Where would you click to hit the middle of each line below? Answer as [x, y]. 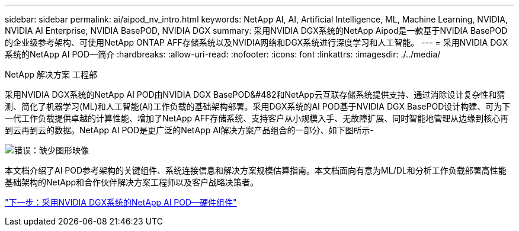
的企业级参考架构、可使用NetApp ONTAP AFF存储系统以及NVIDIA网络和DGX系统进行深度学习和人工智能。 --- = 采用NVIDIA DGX [257, 42]
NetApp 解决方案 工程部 [51, 74]
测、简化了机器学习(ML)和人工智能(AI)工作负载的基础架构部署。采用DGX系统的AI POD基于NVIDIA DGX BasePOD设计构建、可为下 [258, 106]
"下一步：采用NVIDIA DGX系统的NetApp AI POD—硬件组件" [121, 202]
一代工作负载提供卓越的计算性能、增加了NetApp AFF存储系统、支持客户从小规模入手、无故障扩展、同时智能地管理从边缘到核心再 [257, 118]
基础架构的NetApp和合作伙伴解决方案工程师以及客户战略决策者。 [132, 182]
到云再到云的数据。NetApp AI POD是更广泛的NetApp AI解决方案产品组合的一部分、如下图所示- [190, 130]
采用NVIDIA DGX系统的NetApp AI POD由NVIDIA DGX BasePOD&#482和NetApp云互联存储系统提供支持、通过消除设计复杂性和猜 [255, 94]
